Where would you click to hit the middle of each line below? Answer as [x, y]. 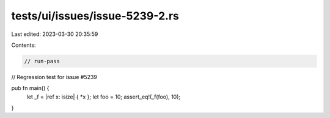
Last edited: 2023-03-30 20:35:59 [55, 34]
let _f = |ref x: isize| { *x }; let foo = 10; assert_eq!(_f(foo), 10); [104, 97]
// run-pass [42, 61]
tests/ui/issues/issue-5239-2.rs [95, 16]
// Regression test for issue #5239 [54, 77]
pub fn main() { [30, 88]
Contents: [24, 45]
